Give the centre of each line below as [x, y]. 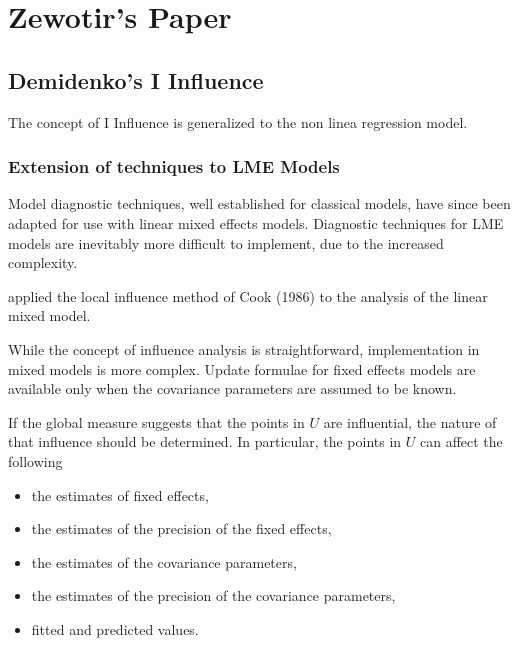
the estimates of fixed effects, [120, 494]
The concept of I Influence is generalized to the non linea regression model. [238, 121]
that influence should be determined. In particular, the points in [205, 441]
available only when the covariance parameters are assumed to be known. [232, 388]
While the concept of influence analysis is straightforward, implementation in [244, 348]
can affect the [461, 441]
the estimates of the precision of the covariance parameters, [213, 595]
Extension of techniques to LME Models [174, 166]
